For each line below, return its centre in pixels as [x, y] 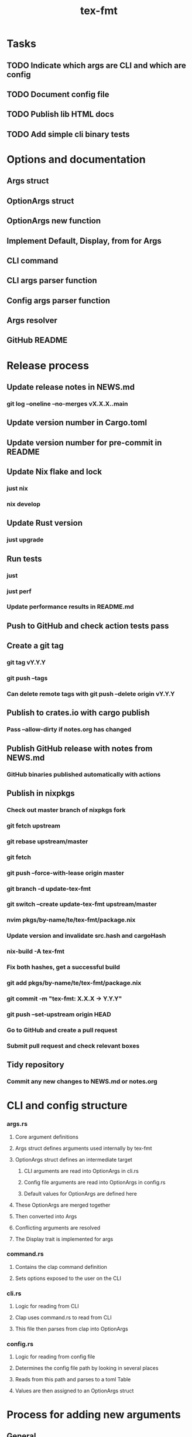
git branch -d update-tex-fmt [49, 888]
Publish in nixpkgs [41, 793]
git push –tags [27, 678]
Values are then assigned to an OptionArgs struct [74, 1391]
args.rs [17, 1124]
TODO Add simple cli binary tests [68, 134]
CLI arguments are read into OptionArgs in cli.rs [81, 1171]
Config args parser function [59, 300]
